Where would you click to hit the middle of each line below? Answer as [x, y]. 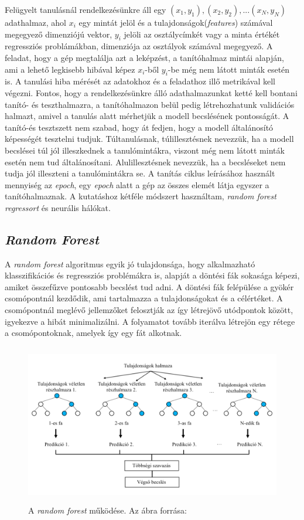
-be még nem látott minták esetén [229, 69]
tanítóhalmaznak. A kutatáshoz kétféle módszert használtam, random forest [141, 196]
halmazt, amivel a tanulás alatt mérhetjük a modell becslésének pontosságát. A [147, 116]
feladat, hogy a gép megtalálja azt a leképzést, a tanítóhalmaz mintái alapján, [144, 57]
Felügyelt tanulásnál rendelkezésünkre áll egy [86, 9]
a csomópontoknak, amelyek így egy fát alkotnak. [93, 333]
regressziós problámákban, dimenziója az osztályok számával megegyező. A [139, 46]
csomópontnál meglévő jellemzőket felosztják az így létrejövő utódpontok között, [149, 310]
